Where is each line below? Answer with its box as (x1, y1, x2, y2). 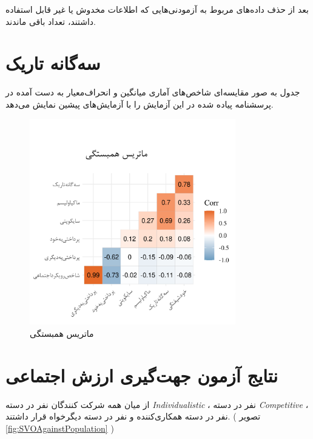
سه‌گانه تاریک (5, 50, 101, 75)
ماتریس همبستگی (30, 327, 94, 339)
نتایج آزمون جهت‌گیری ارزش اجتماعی (5, 362, 278, 387)
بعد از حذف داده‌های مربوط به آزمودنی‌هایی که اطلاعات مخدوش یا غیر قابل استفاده (5, 3, 309, 15)
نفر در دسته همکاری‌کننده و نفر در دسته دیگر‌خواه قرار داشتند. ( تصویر (5, 410, 261, 423)
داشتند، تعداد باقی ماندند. (5, 15, 96, 27)
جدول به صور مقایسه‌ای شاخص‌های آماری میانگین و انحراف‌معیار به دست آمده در (5, 86, 300, 99)
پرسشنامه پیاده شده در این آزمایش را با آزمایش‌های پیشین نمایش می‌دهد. (5, 97, 274, 110)
